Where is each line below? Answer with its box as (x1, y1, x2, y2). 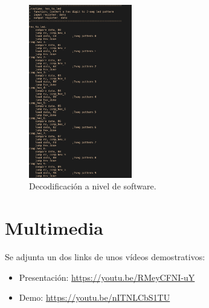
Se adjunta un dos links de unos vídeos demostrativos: (5, 250, 205, 263)
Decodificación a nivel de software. (29, 180, 156, 192)
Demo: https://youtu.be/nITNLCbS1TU (19, 291, 170, 304)
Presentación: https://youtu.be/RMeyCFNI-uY (19, 270, 195, 283)
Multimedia (5, 215, 103, 240)
